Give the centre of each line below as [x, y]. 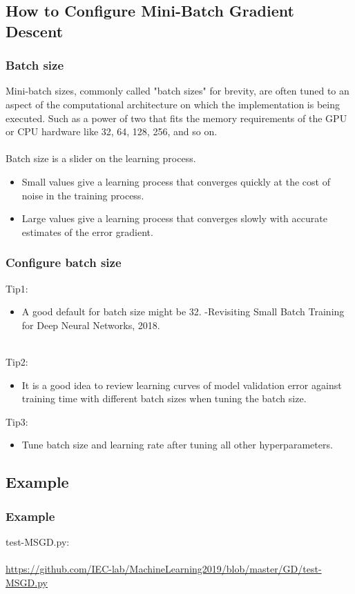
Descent [35, 31]
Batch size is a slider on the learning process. [101, 158]
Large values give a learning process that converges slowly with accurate [174, 218]
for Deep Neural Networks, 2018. [91, 325]
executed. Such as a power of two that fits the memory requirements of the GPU [176, 118]
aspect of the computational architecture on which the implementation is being [173, 104]
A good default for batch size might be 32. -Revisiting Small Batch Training [183, 311]
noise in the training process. [83, 195]
